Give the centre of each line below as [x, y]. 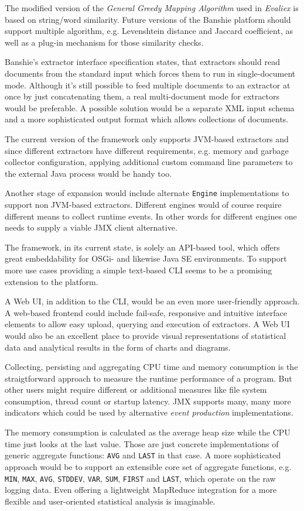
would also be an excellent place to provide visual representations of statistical [146, 335]
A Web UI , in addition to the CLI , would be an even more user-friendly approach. [152, 301]
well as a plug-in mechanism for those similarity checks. [104, 42]
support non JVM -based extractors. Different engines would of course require [143, 204]
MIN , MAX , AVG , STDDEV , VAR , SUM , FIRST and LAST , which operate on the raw [140, 478]
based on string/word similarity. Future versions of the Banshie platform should [148, 19]
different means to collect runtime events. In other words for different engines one [151, 216]
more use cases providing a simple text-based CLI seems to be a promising [139, 270]
